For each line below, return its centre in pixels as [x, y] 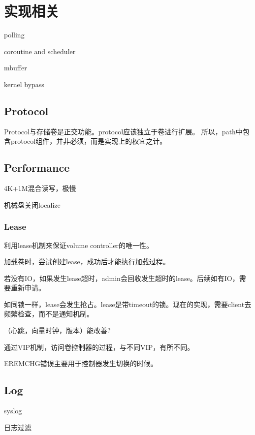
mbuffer [16, 68]
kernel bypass [24, 84]
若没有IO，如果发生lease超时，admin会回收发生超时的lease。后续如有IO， [122, 278]
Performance [37, 168]
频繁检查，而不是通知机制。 [49, 314]
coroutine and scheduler [40, 51]
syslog [13, 411]
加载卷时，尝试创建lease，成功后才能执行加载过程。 [87, 262]
